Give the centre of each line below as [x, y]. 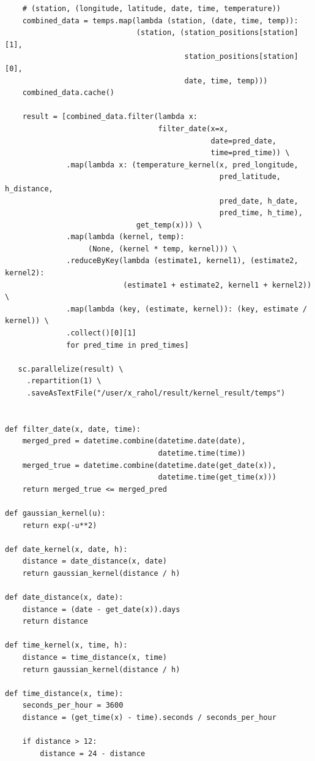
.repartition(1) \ [64, 381]
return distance [55, 621]
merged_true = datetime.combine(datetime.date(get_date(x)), [149, 465]
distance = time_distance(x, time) [94, 658]
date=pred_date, [243, 141]
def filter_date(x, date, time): [73, 429]
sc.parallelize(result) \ [71, 369]
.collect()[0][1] [101, 333]
